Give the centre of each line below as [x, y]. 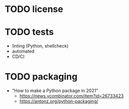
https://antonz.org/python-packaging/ [59, 101]
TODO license [34, 9]
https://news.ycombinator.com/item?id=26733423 [72, 96]
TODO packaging [41, 77]
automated [23, 51]
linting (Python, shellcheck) [40, 46]
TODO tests [29, 32]
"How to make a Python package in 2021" [55, 90]
